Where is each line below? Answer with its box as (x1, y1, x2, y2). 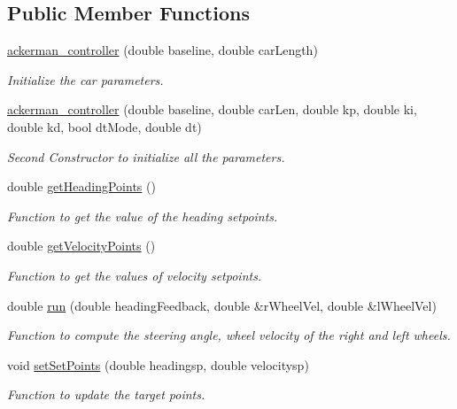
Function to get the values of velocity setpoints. (7, 266, 262, 284)
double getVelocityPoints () (7, 236, 156, 255)
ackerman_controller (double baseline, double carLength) (7, 41, 318, 59)
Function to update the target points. (7, 385, 205, 404)
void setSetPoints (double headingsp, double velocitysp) (7, 355, 309, 374)
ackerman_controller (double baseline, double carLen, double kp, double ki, (7, 100, 417, 119)
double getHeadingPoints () (7, 177, 156, 196)
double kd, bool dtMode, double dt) (7, 117, 202, 135)
